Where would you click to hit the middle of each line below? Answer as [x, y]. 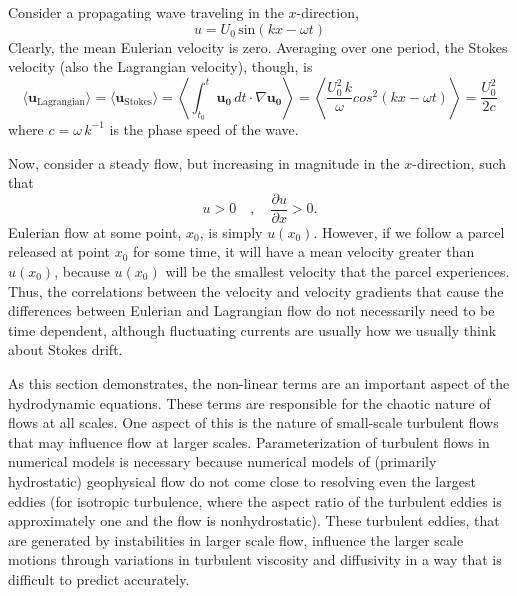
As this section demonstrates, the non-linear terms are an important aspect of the [259, 382]
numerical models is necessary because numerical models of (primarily [222, 461]
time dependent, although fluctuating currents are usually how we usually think [252, 329]
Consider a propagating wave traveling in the [146, 12]
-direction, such [459, 162]
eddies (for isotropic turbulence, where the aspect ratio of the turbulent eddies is [255, 500]
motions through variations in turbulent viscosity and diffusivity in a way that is [255, 559]
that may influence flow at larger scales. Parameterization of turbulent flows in [249, 441]
